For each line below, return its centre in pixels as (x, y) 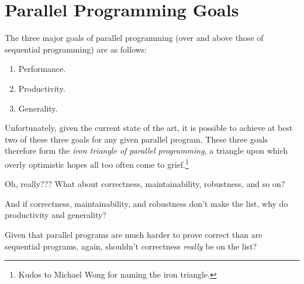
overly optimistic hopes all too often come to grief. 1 (97, 163)
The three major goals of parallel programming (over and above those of (134, 38)
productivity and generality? (56, 215)
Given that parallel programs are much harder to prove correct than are (134, 234)
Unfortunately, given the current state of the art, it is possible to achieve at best (149, 128)
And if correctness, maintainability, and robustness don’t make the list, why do (146, 203)
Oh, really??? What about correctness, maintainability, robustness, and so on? (145, 184)
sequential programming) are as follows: (76, 49)
